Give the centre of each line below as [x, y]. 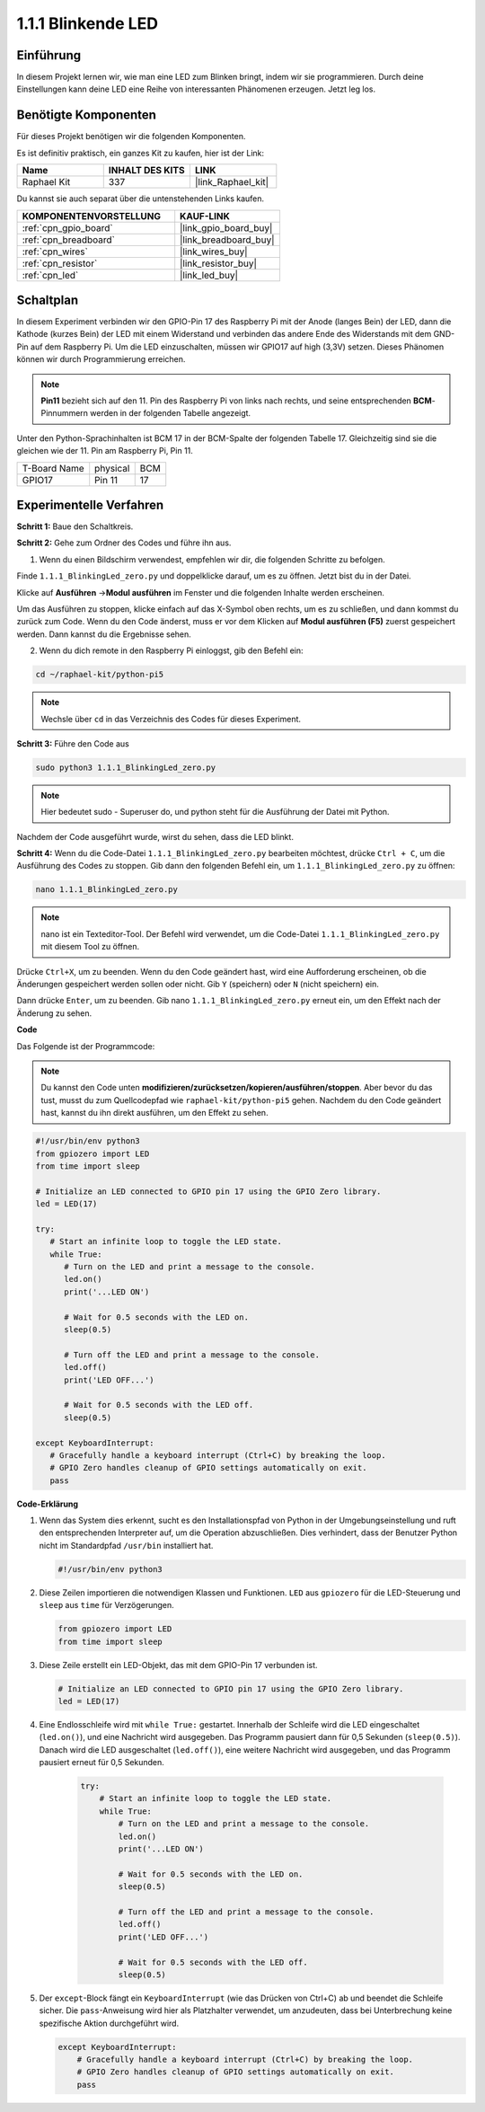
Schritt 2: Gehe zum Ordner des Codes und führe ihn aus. [124, 543]
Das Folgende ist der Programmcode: [86, 1046]
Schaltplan [48, 300]
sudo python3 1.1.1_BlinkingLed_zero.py [125, 767]
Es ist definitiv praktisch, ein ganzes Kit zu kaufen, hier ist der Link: [141, 153]
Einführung [48, 55]
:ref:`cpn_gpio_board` [67, 227]
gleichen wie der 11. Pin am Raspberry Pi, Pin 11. [105, 451]
